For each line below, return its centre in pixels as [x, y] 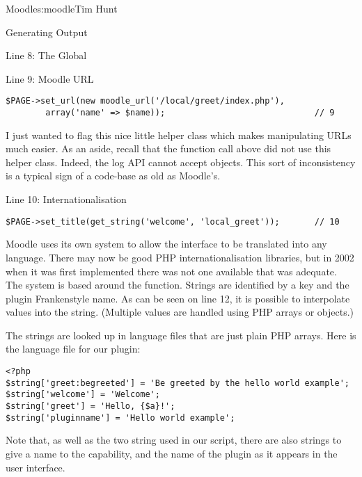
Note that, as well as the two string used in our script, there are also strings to [174, 440]
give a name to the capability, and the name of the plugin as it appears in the [172, 453]
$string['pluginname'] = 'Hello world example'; [120, 418]
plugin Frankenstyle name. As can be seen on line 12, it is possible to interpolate [178, 298]
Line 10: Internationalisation [66, 199]
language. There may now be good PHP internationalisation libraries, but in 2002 [180, 257]
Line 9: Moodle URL [50, 78]
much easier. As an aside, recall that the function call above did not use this [168, 148]
